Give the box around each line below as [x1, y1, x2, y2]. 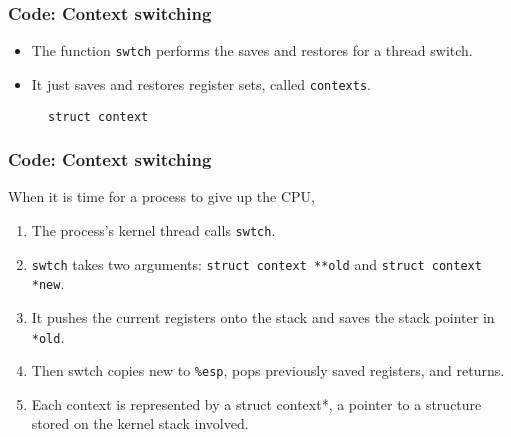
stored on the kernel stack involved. [31, 413, 249, 434]
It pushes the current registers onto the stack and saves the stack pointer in [31, 306, 495, 327]
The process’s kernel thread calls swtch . [31, 220, 276, 240]
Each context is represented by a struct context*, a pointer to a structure [31, 393, 482, 414]
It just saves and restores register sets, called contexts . [31, 73, 371, 94]
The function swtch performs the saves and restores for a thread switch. [31, 40, 473, 61]
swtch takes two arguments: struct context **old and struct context [31, 253, 482, 274]
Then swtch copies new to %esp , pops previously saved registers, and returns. [31, 360, 505, 381]
